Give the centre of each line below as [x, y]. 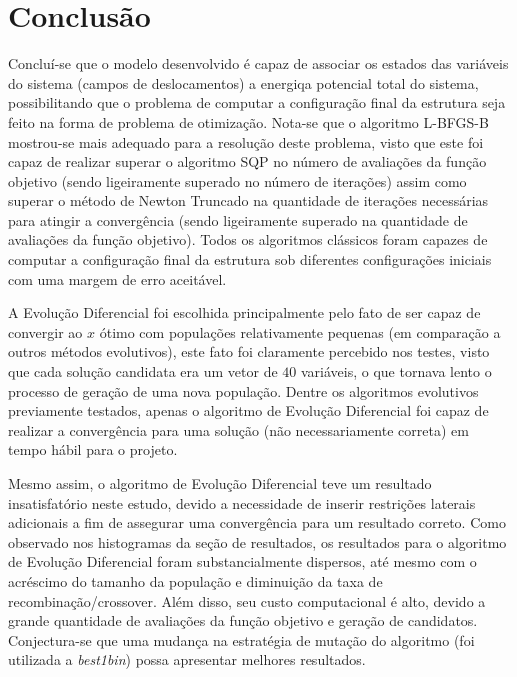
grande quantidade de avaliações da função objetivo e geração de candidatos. [243, 620]
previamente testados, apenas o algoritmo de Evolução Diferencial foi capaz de [248, 410]
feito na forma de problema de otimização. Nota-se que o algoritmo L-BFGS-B [248, 121]
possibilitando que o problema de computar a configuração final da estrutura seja [257, 102]
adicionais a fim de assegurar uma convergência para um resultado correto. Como [257, 522]
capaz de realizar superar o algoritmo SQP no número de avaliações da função [247, 161]
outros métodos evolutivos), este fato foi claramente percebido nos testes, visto [249, 351]
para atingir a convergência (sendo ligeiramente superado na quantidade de [238, 219]
